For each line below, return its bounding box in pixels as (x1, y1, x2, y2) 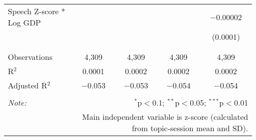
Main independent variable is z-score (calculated (82, 111, 248, 122)
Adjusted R (8, 80, 47, 91)
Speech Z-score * (8, 5, 65, 17)
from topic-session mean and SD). (131, 122, 248, 134)
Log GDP (8, 17, 41, 28)
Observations (8, 51, 53, 62)
